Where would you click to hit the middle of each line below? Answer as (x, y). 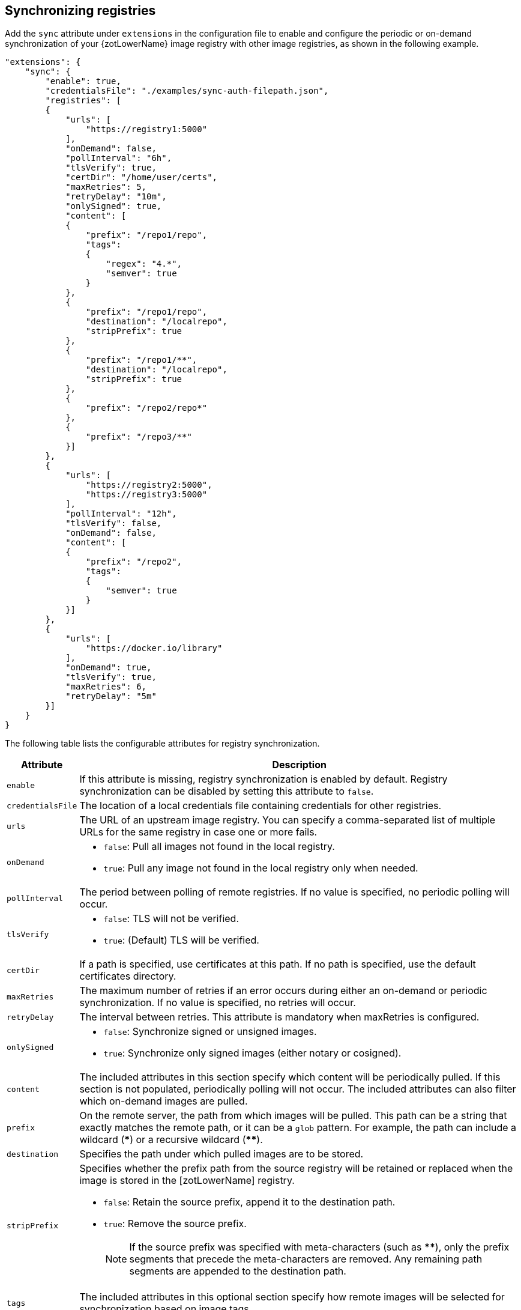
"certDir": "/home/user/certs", (142, 177)
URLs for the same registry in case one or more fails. (198, 832)
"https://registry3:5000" (146, 495)
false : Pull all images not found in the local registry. (219, 847)
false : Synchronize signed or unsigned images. (210, 1032)
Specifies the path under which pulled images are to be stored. (221, 1154)
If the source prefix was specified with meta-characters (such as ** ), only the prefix (319, 1247)
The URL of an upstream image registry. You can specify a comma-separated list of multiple (288, 820)
